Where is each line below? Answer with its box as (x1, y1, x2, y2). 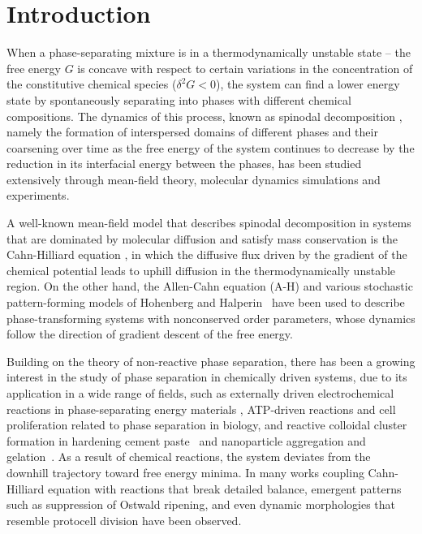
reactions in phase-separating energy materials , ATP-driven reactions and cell (6, 400, 396, 417)
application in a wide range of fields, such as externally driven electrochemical (6, 385, 394, 401)
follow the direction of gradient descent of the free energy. (6, 325, 293, 342)
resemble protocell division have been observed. (6, 511, 242, 528)
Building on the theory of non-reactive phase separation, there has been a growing (6, 352, 416, 369)
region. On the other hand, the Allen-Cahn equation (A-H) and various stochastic (6, 278, 413, 295)
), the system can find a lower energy (216, 75, 400, 93)
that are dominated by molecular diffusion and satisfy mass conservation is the (6, 230, 398, 247)
